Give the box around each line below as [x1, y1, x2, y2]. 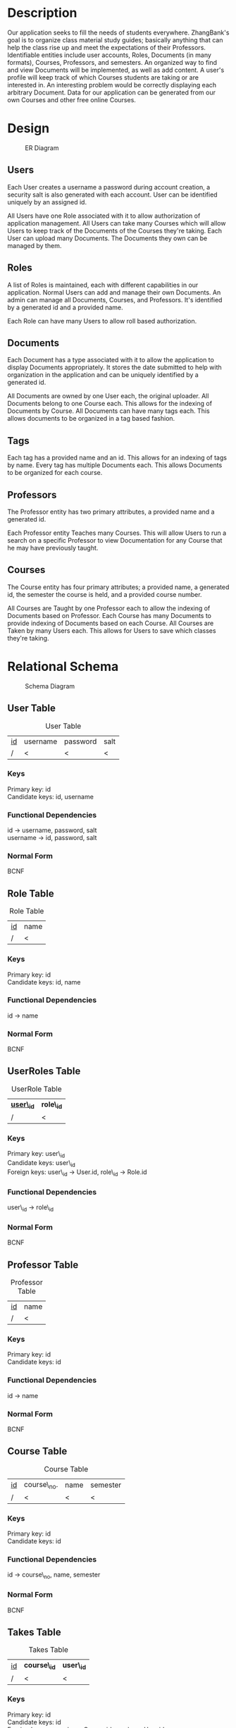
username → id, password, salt [7, 834, 97, 842]
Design [7, 121, 50, 137]
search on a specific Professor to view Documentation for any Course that [7, 536, 223, 544]
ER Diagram [25, 143, 59, 152]
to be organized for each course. [7, 469, 103, 477]
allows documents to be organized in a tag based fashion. [7, 414, 175, 423]
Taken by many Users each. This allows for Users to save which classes [7, 626, 216, 635]
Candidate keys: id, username [7, 792, 94, 801]
